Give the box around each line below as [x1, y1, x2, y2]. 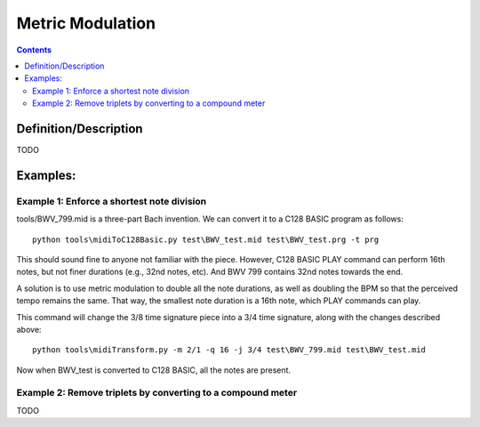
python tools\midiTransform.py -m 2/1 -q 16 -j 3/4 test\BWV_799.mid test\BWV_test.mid [32, 345, 427, 355]
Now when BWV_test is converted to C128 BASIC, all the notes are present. [16, 365, 292, 375]
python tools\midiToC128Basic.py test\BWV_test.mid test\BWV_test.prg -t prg [32, 234, 380, 245]
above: [16, 324, 42, 334]
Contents [16, 44, 52, 55]
